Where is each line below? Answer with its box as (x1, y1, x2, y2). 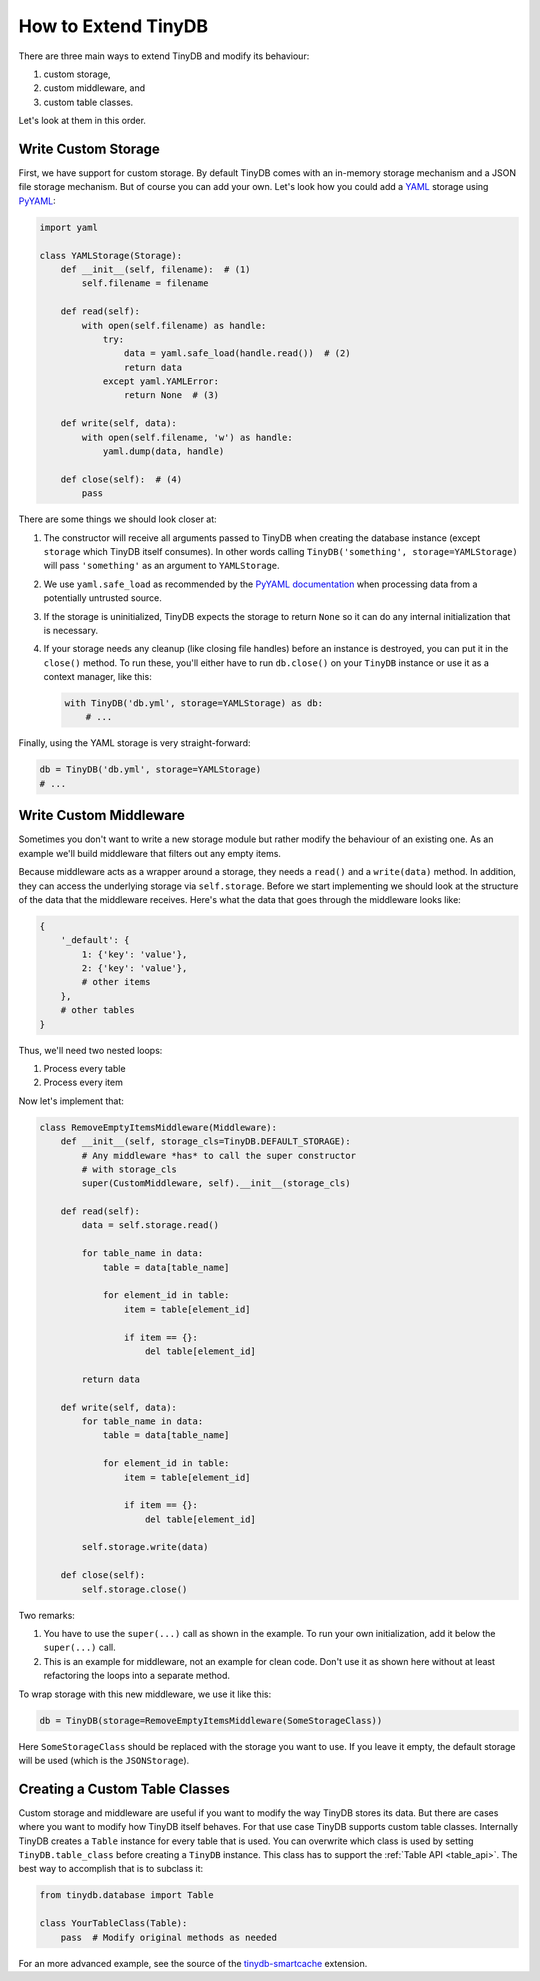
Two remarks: (18, 1609, 75, 1621)
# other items (81, 976, 151, 988)
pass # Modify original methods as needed (60, 1931, 277, 1943)
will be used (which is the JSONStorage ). (18, 1754, 190, 1766)
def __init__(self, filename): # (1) (60, 263, 251, 275)
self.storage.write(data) (81, 1541, 209, 1553)
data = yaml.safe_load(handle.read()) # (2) (123, 348, 351, 359)
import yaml (39, 221, 99, 233)
